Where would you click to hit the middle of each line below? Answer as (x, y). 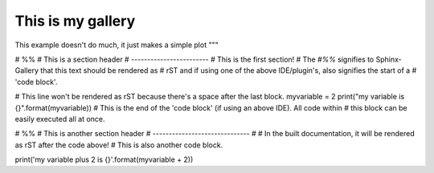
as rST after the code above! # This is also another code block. (119, 145)
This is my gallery (75, 21)
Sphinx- (389, 59)
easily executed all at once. (60, 119)
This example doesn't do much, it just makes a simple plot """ (117, 45)
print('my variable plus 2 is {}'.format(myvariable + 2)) (104, 159)
